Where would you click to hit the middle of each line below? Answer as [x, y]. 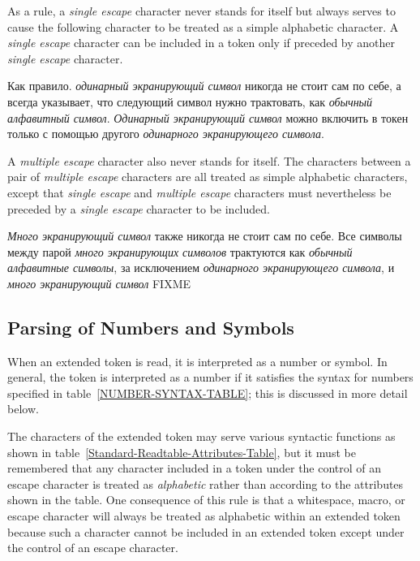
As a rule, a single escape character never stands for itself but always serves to [201, 11]
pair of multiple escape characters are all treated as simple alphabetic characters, [208, 177]
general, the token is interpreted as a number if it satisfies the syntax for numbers [210, 377]
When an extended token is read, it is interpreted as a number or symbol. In [197, 361]
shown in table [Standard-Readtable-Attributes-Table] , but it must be [182, 452]
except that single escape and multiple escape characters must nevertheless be [199, 192]
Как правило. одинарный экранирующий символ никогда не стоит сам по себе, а [204, 86]
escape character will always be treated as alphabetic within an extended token [204, 516]
